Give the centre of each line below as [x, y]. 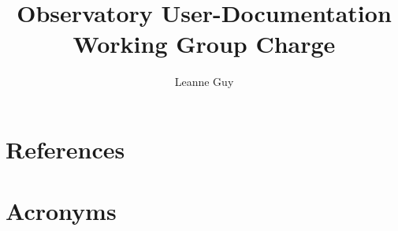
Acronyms [61, 211]
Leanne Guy [204, 82]
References [65, 149]
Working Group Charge [204, 44]
